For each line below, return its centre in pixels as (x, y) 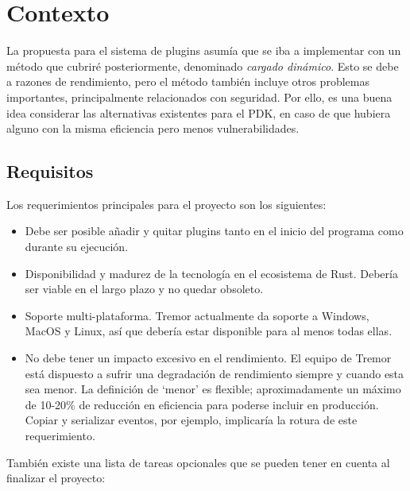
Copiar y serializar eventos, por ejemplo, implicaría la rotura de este (191, 420)
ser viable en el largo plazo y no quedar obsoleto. (144, 289)
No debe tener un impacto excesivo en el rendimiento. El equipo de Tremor (208, 358)
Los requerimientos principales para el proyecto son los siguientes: (166, 204)
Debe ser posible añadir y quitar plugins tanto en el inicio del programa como (214, 231)
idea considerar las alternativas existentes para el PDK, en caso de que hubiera (199, 112)
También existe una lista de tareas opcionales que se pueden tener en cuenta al (198, 462)
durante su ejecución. (77, 247)
